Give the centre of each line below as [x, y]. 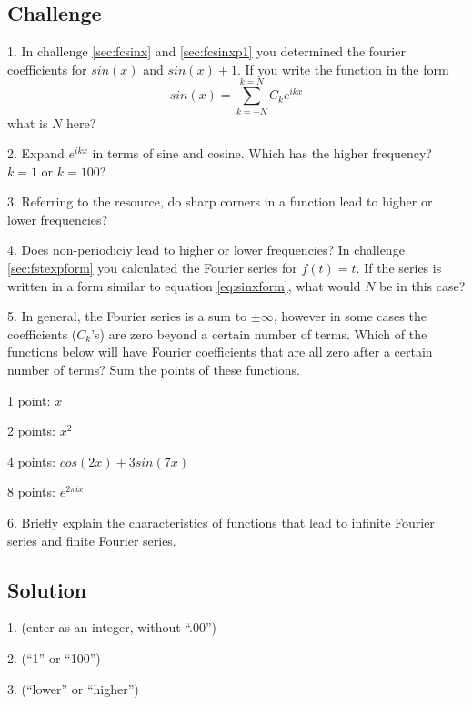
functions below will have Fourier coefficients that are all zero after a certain [220, 352]
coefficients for [47, 69]
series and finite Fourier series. [92, 540]
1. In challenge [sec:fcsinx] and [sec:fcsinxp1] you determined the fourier [206, 51]
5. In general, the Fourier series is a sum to [127, 316]
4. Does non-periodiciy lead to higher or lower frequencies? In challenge [206, 250]
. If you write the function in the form [343, 69]
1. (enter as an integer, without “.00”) [112, 627]
